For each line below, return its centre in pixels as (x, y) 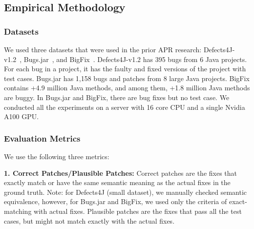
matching (18, 211)
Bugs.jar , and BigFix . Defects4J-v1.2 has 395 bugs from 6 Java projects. (135, 59)
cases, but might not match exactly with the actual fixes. (89, 220)
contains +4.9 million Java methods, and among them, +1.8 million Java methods (127, 88)
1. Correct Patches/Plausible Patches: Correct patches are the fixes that (121, 173)
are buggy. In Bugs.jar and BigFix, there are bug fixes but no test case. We (117, 97)
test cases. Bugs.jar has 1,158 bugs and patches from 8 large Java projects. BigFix (127, 78)
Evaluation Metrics (42, 138)
